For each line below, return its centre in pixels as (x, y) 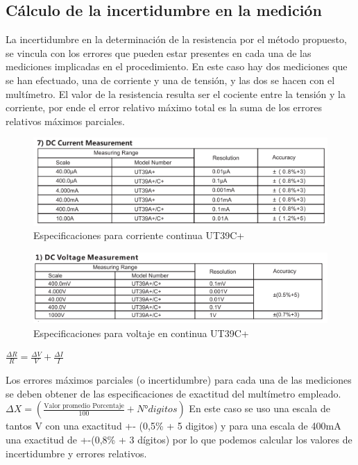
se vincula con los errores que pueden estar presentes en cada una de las (159, 52)
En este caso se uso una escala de (259, 408)
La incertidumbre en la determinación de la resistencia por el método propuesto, (176, 39)
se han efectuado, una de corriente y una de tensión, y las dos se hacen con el (170, 80)
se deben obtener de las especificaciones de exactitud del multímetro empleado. (173, 393)
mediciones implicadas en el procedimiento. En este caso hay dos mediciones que (177, 66)
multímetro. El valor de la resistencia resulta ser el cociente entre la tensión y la (176, 93)
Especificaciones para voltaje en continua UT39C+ (141, 333)
